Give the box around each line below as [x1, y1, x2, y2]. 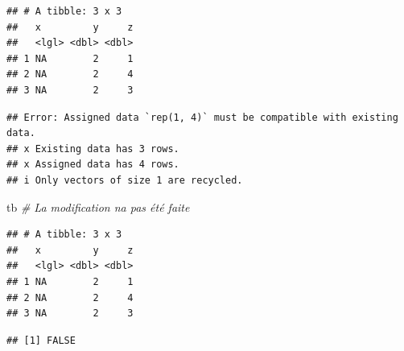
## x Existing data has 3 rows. [6, 142, 179, 155]
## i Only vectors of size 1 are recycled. [6, 174, 243, 186]
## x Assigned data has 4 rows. [6, 159, 179, 171]
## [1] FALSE [6, 334, 76, 346]
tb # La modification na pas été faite [6, 198, 190, 215]
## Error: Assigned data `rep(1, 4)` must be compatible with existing [6, 111, 398, 123]
